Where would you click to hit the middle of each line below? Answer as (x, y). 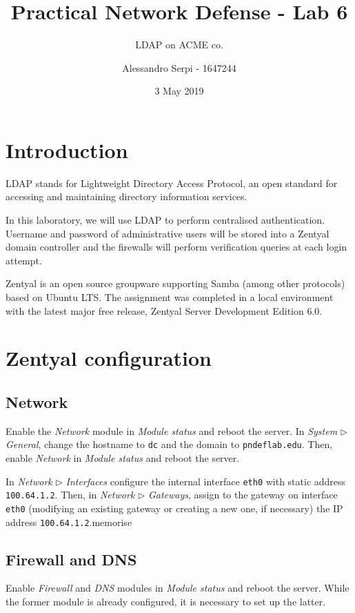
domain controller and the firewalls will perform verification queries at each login (176, 247)
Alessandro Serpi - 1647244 (179, 67)
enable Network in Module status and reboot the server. (123, 458)
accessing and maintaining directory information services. (126, 196)
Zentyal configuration (109, 358)
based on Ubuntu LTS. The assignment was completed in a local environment (170, 297)
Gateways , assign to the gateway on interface (243, 495)
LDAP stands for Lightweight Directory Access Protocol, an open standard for (172, 183)
